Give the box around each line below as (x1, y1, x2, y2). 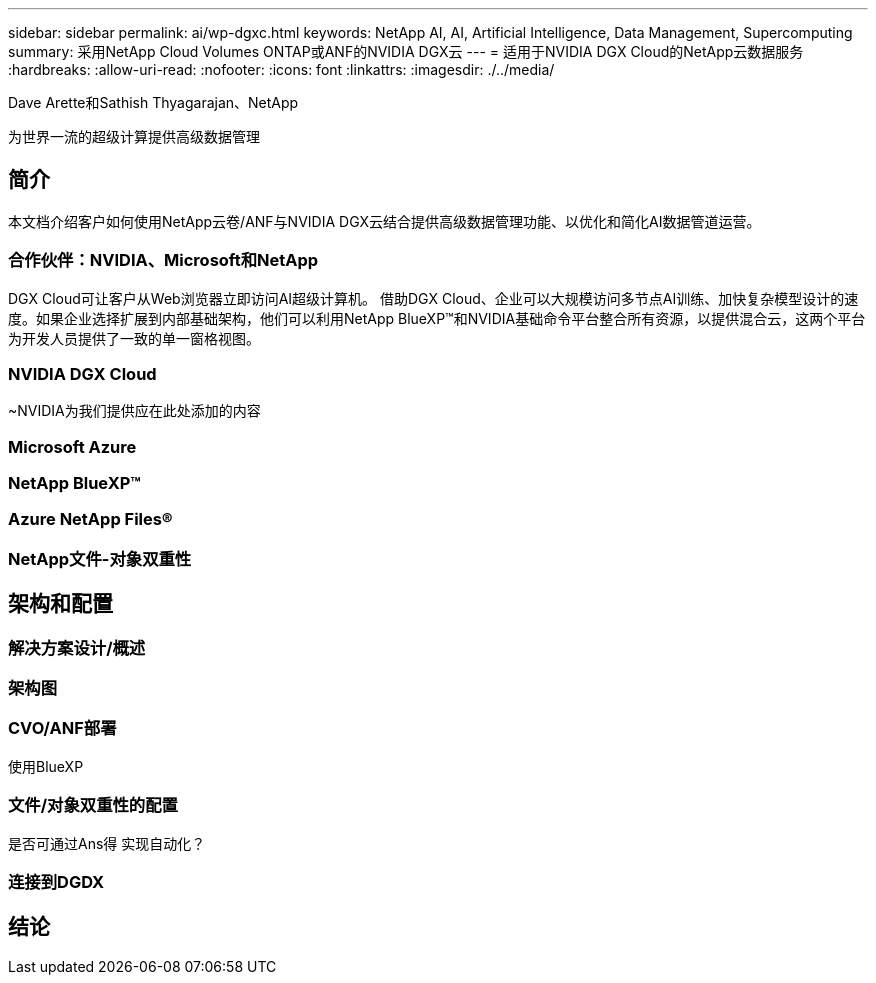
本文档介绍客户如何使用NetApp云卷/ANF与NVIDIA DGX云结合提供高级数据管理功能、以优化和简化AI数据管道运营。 (8, 212, 761, 230)
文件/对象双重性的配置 (8, 795, 178, 816)
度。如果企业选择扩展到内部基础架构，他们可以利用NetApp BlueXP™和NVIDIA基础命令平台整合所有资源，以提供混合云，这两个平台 (8, 309, 866, 327)
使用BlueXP (8, 757, 84, 775)
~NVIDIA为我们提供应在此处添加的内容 (8, 402, 261, 420)
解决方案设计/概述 (8, 637, 146, 658)
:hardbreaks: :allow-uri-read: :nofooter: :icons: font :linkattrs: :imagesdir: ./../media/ (8, 61, 555, 78)
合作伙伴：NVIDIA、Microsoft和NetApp (8, 250, 319, 271)
